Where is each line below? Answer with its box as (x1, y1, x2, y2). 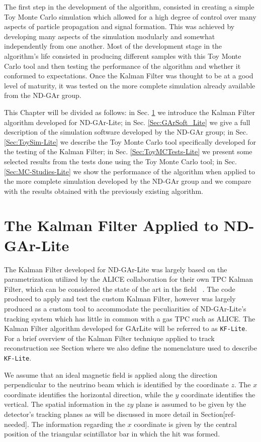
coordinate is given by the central (134, 418, 237, 429)
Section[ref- (201, 409, 236, 419)
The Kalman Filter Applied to (4, 215, 219, 236)
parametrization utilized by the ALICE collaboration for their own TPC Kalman (4, 274, 253, 284)
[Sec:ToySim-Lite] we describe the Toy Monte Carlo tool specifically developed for (4, 136, 256, 147)
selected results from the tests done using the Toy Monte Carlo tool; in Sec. (4, 156, 237, 166)
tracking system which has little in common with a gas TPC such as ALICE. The (4, 313, 255, 323)
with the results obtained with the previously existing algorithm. (4, 185, 203, 196)
